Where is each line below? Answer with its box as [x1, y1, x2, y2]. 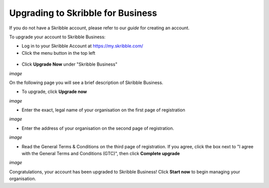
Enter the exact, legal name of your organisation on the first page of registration [21, 107, 185, 113]
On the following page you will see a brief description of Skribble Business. [9, 80, 163, 86]
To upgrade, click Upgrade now [21, 89, 87, 94]
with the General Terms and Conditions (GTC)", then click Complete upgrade [21, 151, 180, 157]
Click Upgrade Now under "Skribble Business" [21, 61, 118, 67]
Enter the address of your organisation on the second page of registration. [21, 125, 174, 131]
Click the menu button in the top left [21, 50, 96, 56]
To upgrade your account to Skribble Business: [9, 34, 106, 40]
